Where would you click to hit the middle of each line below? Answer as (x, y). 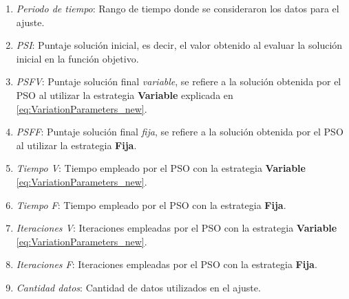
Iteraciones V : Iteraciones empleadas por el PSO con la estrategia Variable (177, 228)
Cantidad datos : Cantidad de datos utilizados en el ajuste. (138, 287)
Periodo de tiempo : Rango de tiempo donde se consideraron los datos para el (178, 8)
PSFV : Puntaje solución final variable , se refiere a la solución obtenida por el (179, 81)
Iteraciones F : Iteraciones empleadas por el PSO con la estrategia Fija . (167, 264)
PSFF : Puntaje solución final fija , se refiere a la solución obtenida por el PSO (180, 132)
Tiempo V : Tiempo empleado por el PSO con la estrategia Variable (161, 168)
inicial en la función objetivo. (77, 58)
